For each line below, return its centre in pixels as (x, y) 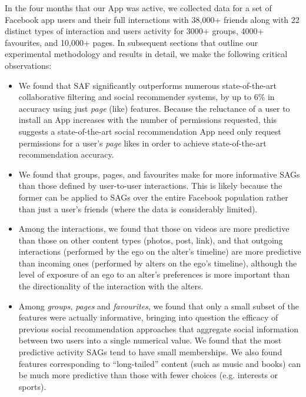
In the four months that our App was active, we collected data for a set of (138, 8)
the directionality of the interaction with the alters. (111, 286)
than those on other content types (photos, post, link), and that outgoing (151, 240)
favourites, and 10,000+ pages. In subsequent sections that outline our (132, 42)
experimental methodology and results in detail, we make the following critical (146, 54)
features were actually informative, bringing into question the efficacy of (148, 317)
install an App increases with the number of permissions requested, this (148, 120)
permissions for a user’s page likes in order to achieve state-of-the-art (142, 143)
